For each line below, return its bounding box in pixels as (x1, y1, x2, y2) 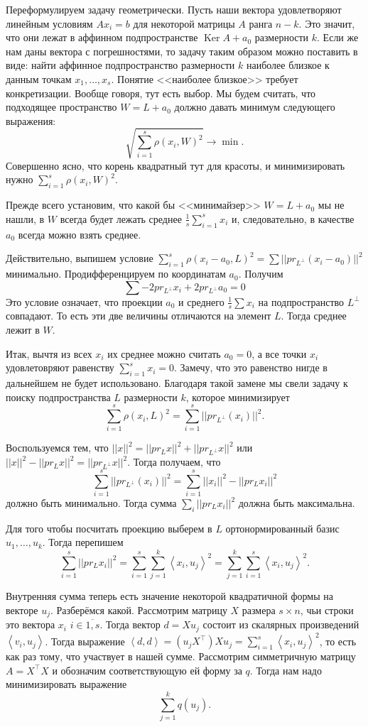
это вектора (6, 617, 55, 632)
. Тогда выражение (45, 633, 125, 648)
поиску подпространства (6, 389, 111, 404)
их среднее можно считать (107, 346, 221, 361)
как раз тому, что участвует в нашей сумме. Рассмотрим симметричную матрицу (6, 649, 356, 664)
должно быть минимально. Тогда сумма (6, 496, 177, 510)
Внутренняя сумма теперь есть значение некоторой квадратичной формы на (6, 589, 333, 603)
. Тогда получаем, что (127, 454, 221, 469)
